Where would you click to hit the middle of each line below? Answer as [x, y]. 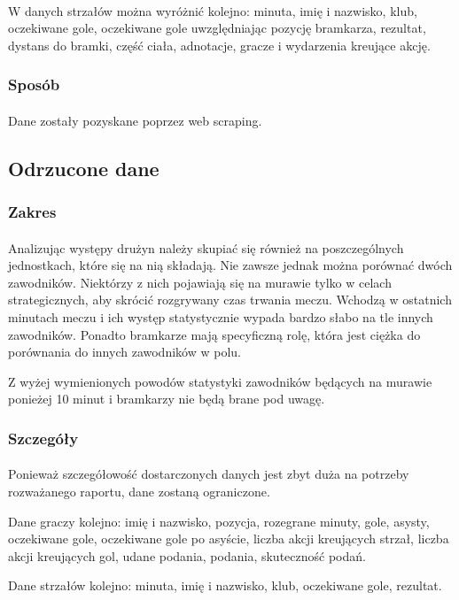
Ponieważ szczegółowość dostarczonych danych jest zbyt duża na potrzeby [209, 474]
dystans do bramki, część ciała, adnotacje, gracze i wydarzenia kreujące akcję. [219, 45]
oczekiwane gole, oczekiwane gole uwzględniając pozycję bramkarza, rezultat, [217, 28]
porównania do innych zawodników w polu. [124, 352]
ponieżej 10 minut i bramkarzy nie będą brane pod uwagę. [167, 399]
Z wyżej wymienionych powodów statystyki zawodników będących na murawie [220, 381]
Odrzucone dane [84, 168]
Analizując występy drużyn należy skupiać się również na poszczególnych [206, 247]
